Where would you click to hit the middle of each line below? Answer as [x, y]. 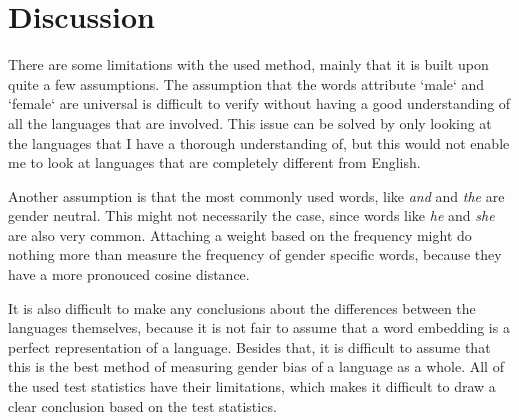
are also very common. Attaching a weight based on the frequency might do [240, 234]
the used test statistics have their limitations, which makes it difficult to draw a [252, 386]
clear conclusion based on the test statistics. [142, 405]
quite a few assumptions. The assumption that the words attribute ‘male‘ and [246, 83]
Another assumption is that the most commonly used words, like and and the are [256, 195]
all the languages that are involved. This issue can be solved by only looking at [250, 122]
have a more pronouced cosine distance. [129, 274]
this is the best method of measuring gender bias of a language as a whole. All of [256, 366]
